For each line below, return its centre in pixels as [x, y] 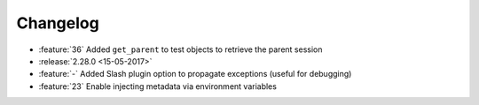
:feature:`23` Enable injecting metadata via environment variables [157, 86]
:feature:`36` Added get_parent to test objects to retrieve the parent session [181, 49]
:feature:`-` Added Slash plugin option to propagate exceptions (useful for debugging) [195, 74]
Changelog [58, 23]
